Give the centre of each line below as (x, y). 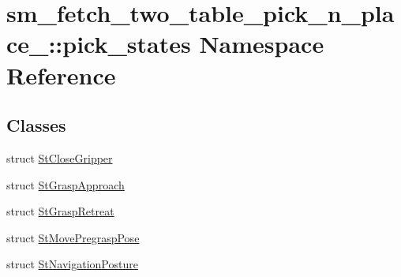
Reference (61, 75)
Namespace (262, 44)
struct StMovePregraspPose (73, 237)
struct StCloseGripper (60, 157)
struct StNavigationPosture (72, 264)
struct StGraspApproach (66, 184)
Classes (36, 125)
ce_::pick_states (99, 44)
